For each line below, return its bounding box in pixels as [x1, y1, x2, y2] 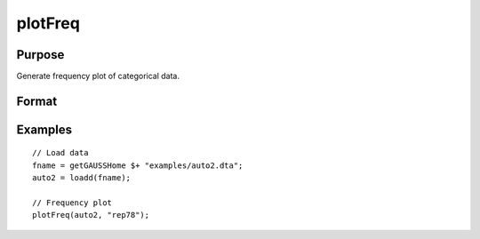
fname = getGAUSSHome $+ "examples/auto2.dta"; [32, 160, 244, 171]
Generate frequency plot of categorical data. [16, 71, 180, 82]
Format [16, 93, 58, 108]
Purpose [16, 47, 65, 62]
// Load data [32, 147, 89, 158]
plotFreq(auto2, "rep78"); [32, 210, 150, 220]
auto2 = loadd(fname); [32, 173, 132, 183]
